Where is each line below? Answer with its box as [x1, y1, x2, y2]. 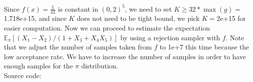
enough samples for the [4, 61, 73, 71]
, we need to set [125, 3, 172, 14]
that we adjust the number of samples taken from [4, 42, 152, 52]
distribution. [81, 61, 118, 71]
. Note [225, 32, 244, 42]
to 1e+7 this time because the [159, 42, 249, 52]
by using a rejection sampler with [120, 32, 220, 42]
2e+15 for [216, 13, 246, 23]
